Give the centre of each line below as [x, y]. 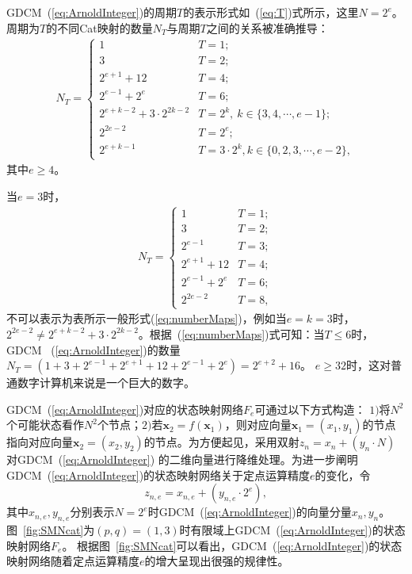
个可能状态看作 [45, 425]
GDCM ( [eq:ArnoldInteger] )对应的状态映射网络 [125, 409]
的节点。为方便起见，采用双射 [221, 442]
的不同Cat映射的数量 [99, 27]
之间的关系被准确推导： [267, 27]
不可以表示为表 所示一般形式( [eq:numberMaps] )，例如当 [147, 318]
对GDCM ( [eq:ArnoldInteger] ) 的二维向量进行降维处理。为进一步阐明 [182, 459]
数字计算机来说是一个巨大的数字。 [106, 383]
